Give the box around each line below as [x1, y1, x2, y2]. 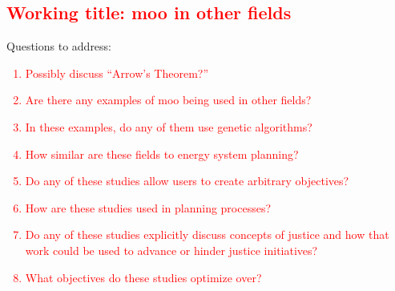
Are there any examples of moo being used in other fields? [25, 91, 312, 108]
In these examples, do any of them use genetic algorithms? [25, 118, 312, 135]
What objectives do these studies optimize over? [25, 269, 262, 285]
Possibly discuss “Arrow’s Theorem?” [25, 64, 209, 81]
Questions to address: [6, 38, 112, 55]
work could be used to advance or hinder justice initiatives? [25, 241, 318, 258]
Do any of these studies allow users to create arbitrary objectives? [25, 172, 349, 189]
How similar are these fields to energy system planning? [25, 145, 299, 162]
